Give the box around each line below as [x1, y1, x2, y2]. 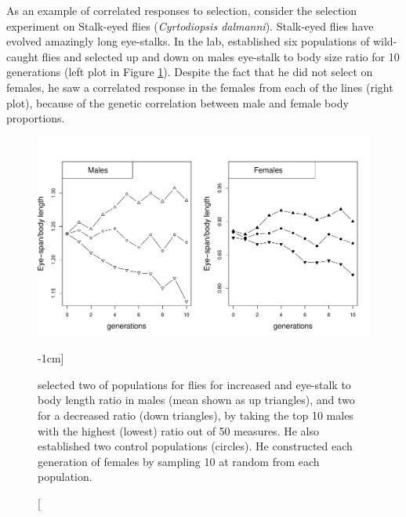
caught [6, 48, 38, 64]
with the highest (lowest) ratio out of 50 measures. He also [38, 422, 319, 439]
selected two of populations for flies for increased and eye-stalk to [38, 376, 351, 392]
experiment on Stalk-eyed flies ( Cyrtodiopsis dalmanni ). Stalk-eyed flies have [6, 17, 374, 34]
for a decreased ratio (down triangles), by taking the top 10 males [38, 406, 353, 423]
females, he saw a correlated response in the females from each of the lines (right [6, 78, 393, 95]
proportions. [6, 110, 65, 126]
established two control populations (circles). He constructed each [38, 438, 353, 454]
